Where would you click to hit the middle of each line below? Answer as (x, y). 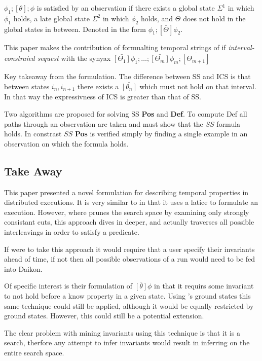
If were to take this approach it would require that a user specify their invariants (129, 249)
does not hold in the (214, 18)
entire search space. (34, 352)
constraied (20, 58)
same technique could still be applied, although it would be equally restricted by (129, 305)
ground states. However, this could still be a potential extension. (104, 316)
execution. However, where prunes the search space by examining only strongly (127, 212)
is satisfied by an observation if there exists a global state (126, 8)
